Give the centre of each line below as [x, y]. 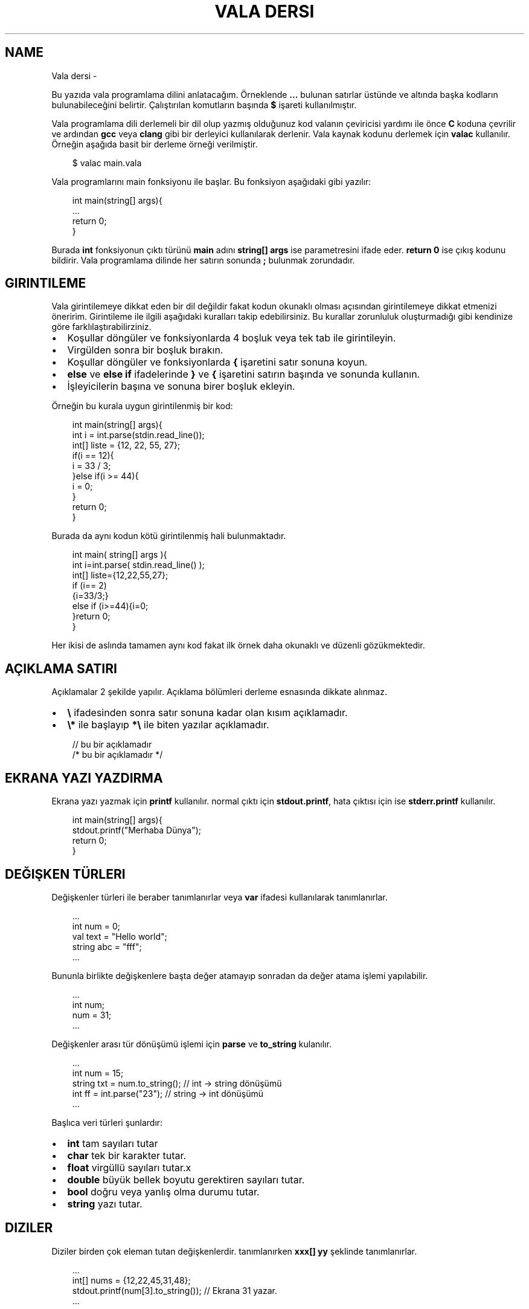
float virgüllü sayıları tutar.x [129, 1167]
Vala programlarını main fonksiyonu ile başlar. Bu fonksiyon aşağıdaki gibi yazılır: [211, 181]
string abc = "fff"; [107, 946]
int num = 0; [96, 926]
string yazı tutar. [105, 1204]
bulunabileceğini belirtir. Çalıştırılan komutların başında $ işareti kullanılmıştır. [204, 105]
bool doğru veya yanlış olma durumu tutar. [163, 1191]
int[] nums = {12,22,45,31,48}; [131, 1280]
